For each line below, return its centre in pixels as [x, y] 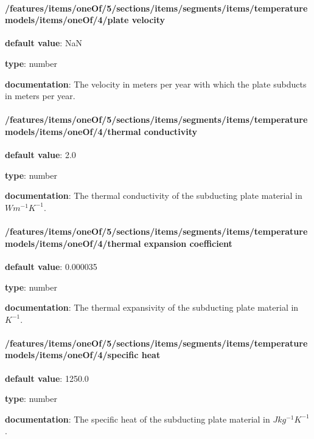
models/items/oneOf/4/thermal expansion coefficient [119, 243]
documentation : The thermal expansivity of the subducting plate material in [152, 307]
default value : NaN [44, 43]
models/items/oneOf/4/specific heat [83, 355]
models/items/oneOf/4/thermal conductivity [101, 131]
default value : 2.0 [40, 155]
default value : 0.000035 [51, 266]
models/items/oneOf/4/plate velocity [85, 20]
